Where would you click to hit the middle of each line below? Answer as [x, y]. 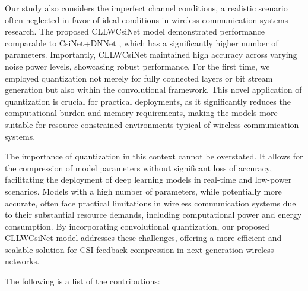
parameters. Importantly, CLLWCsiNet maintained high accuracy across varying [151, 54]
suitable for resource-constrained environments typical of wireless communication [152, 124]
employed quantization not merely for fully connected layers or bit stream [139, 78]
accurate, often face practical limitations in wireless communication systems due [150, 203]
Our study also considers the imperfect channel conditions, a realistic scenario [146, 8]
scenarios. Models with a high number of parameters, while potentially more [143, 191]
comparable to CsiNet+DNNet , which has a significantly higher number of [142, 43]
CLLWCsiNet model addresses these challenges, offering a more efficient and [143, 238]
